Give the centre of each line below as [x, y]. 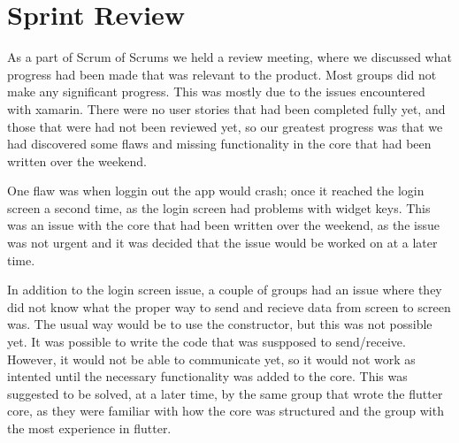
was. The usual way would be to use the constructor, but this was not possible [220, 324]
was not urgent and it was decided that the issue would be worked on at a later [222, 243]
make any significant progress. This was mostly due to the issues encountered [216, 92]
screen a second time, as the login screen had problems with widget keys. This [219, 207]
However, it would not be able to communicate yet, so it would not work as [211, 359]
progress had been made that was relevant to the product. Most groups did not [222, 74]
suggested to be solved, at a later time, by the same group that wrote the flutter [225, 393]
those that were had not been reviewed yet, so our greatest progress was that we [225, 126]
